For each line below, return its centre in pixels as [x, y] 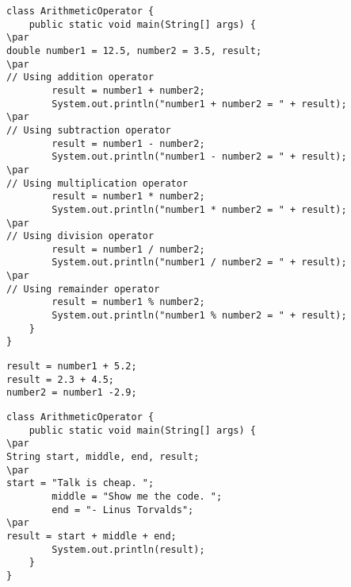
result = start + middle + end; [92, 536]
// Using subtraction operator [89, 130]
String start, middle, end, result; [103, 457]
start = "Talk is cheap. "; [80, 483]
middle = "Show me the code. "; [137, 496]
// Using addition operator [80, 77]
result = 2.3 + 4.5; [61, 379]
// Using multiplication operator [97, 183]
